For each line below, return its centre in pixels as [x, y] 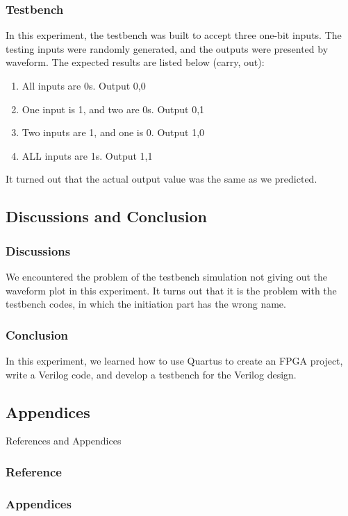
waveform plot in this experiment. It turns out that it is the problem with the [171, 290]
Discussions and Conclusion [106, 216]
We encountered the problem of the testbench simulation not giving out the [167, 276]
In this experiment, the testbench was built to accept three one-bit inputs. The [174, 35]
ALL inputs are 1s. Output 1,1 [87, 155]
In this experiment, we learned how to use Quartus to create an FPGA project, [174, 360]
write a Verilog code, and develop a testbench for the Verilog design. [151, 374]
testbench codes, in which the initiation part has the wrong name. [146, 304]
